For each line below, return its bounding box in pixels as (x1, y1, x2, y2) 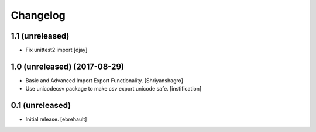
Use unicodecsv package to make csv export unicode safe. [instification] (25, 85, 202, 92)
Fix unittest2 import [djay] (25, 47, 88, 54)
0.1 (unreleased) (11, 100, 71, 110)
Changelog (11, 9, 66, 22)
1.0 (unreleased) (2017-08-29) (11, 61, 124, 71)
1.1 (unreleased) (11, 31, 70, 41)
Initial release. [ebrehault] (25, 116, 87, 123)
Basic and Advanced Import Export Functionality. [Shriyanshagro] (25, 77, 184, 84)
